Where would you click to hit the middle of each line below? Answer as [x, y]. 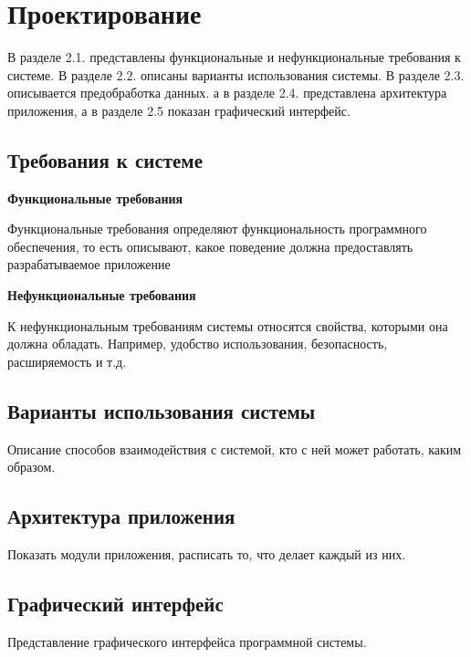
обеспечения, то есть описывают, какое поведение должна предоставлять [210, 246]
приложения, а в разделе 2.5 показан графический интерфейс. [179, 110]
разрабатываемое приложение [89, 264]
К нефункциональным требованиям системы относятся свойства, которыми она [228, 325]
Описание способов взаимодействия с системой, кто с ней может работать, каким [235, 448]
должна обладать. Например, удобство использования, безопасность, [198, 344]
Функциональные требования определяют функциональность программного [217, 229]
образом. [31, 467]
